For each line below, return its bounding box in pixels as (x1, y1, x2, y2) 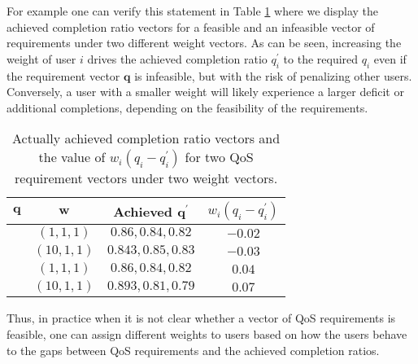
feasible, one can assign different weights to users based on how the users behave (7, 325, 407, 342)
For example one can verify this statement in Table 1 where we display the (7, 2, 379, 19)
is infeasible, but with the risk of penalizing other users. (134, 67, 412, 84)
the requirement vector (7, 67, 120, 84)
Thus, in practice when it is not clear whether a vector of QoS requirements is (7, 309, 396, 327)
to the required (283, 50, 359, 67)
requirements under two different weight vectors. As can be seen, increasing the (7, 34, 402, 51)
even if (373, 50, 407, 67)
